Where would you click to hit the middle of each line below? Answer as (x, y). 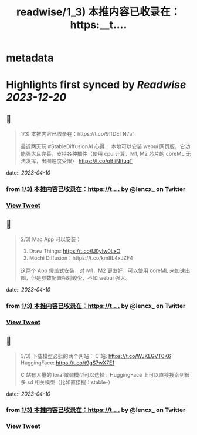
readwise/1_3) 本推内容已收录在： (98, 12)
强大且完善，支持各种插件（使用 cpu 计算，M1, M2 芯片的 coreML (105, 154)
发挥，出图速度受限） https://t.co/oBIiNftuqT (79, 161)
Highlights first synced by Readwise (96, 85)
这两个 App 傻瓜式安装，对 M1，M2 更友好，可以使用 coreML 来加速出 (105, 270)
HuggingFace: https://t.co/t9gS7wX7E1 (67, 363)
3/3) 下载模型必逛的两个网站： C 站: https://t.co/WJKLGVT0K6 (96, 356)
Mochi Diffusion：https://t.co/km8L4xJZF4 (81, 258)
